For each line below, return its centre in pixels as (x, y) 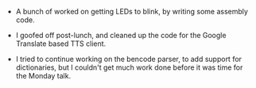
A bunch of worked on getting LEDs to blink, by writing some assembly (132, 11)
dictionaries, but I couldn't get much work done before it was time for (129, 67)
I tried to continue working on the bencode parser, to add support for (129, 59)
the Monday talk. (43, 76)
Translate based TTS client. (61, 44)
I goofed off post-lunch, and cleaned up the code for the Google (121, 35)
